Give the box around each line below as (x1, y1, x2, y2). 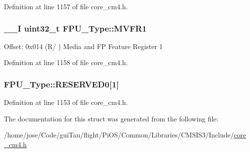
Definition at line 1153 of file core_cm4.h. (4, 97, 128, 107)
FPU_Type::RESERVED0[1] (4, 78, 119, 90)
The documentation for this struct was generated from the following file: (4, 113, 219, 123)
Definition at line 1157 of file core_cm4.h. (4, 1, 128, 11)
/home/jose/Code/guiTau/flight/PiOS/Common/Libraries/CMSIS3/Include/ (4, 130, 234, 140)
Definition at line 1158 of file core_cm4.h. (4, 57, 128, 68)
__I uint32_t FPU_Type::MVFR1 (4, 22, 147, 34)
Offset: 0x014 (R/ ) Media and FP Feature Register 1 (4, 41, 163, 51)
